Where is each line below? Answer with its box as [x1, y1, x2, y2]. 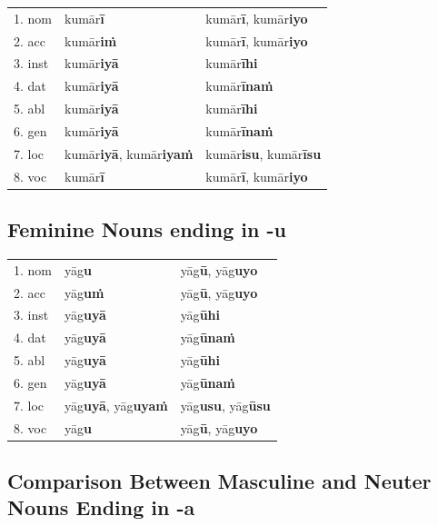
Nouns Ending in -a [7, 493, 195, 521]
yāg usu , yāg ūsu [180, 395, 271, 414]
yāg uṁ [65, 283, 105, 302]
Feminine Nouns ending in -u [7, 215, 286, 243]
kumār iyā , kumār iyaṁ [65, 144, 194, 163]
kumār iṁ [65, 31, 117, 50]
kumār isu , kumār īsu [205, 144, 322, 163]
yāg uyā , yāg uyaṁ [65, 395, 168, 414]
